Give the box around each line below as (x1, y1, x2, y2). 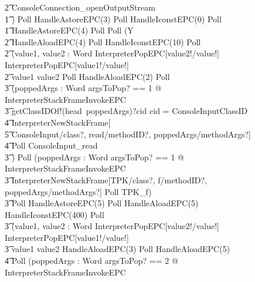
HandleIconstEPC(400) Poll (5, 208, 104, 220)
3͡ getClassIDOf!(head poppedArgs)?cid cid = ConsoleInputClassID (5, 105, 248, 117)
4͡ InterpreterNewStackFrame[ (5, 116, 111, 128)
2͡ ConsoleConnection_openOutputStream (5, 1, 155, 13)
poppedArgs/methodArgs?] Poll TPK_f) (5, 185, 152, 197)
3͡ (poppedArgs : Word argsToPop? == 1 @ (5, 82, 162, 94)
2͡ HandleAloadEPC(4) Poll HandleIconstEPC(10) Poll (5, 35, 201, 48)
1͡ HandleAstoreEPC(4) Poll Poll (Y (5, 24, 134, 36)
